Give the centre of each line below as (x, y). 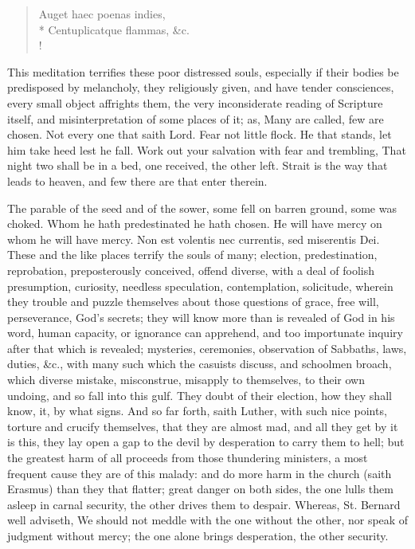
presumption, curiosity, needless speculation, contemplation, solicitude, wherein (200, 286)
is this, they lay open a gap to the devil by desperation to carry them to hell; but (206, 442)
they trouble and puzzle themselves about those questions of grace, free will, (193, 302)
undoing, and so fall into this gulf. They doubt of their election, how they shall (200, 395)
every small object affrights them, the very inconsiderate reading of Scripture (195, 102)
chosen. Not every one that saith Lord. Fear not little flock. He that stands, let (200, 134)
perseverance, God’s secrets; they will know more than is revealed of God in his (201, 317)
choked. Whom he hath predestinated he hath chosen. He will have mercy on (195, 224)
